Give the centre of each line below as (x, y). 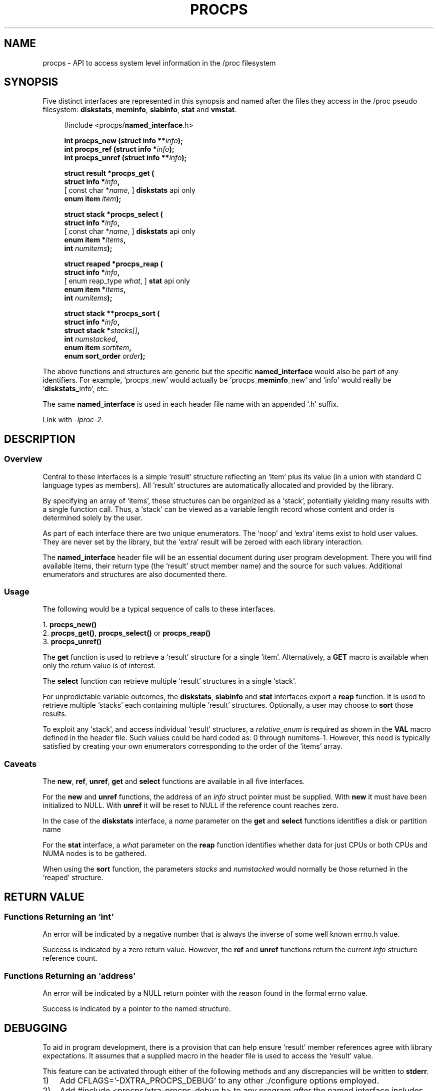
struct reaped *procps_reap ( (113, 264)
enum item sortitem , (98, 348)
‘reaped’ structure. (73, 878)
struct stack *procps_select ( (113, 214)
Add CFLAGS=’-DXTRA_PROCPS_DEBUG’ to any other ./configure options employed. (219, 1080)
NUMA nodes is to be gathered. (94, 854)
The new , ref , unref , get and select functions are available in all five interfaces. (174, 781)
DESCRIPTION (40, 439)
